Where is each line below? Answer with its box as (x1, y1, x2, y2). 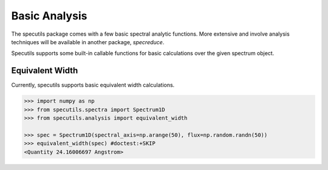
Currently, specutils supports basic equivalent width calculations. (11, 82, 175, 89)
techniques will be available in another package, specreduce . (11, 38, 165, 45)
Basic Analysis (11, 9, 87, 22)
